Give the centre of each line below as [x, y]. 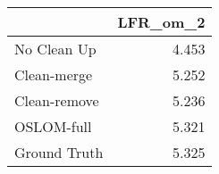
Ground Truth [59, 152]
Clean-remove [57, 100]
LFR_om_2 [161, 22]
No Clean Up [55, 49]
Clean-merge [54, 75]
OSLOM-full [53, 126]
